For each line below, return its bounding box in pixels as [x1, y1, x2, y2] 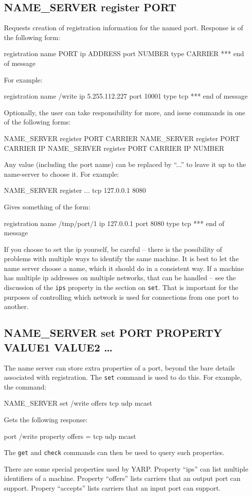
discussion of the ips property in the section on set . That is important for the [4, 282, 238, 292]
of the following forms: [4, 117, 71, 127]
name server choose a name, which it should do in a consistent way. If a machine [4, 263, 244, 273]
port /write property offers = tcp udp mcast [4, 431, 136, 441]
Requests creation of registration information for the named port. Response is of [4, 22, 243, 33]
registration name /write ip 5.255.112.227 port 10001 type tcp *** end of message [4, 91, 248, 101]
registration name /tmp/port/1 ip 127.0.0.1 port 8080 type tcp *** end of [4, 218, 224, 228]
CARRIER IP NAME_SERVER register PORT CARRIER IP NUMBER [4, 143, 224, 153]
